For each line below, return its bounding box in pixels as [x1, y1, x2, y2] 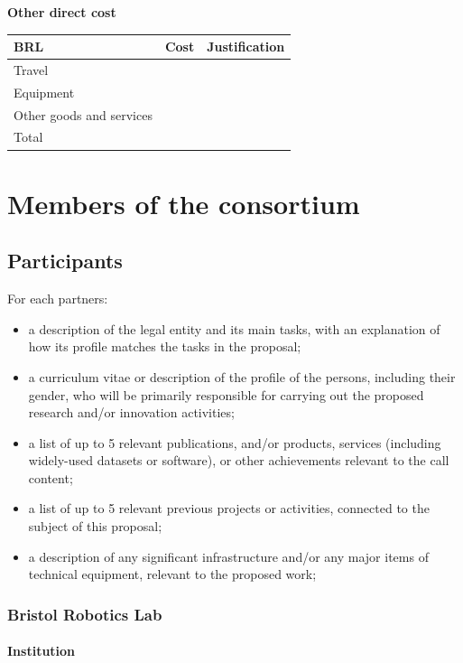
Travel [14, 60, 49, 79]
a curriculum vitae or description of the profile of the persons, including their [28, 367, 456, 386]
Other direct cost [7, 3, 116, 21]
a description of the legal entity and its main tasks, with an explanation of [28, 319, 440, 338]
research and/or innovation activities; [28, 403, 235, 422]
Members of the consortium [7, 184, 360, 221]
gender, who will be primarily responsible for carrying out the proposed [28, 385, 424, 404]
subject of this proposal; [28, 517, 162, 536]
